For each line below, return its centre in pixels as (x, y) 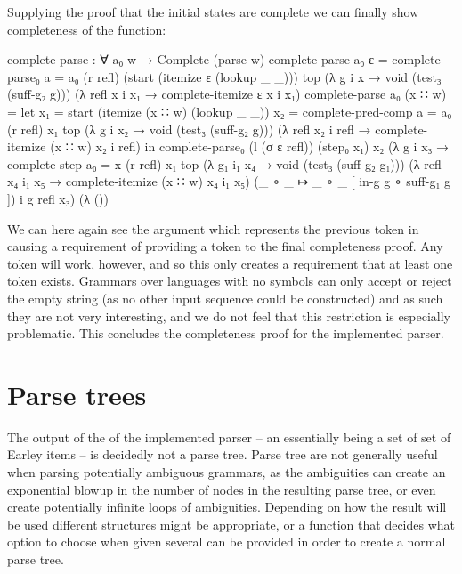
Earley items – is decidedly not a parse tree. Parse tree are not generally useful (223, 454)
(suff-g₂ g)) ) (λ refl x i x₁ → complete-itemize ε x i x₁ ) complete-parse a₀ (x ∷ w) (227, 94)
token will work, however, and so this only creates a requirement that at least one (230, 263)
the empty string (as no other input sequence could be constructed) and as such (225, 298)
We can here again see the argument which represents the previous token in (213, 228)
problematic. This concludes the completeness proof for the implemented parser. (226, 333)
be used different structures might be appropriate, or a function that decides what (231, 524)
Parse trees (77, 394)
